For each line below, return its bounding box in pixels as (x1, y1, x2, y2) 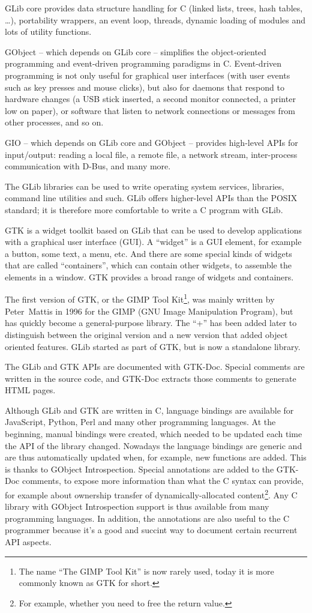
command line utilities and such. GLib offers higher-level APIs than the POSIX (5, 192, 298, 204)
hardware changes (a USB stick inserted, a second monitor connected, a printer (5, 92, 296, 105)
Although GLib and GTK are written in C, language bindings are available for (5, 403, 294, 416)
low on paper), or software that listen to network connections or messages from (5, 104, 296, 116)
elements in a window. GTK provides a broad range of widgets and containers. (5, 270, 294, 283)
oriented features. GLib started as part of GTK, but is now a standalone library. (5, 340, 301, 352)
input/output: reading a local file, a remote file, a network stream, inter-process (5, 148, 298, 160)
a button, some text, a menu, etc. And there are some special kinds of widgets (5, 247, 292, 259)
